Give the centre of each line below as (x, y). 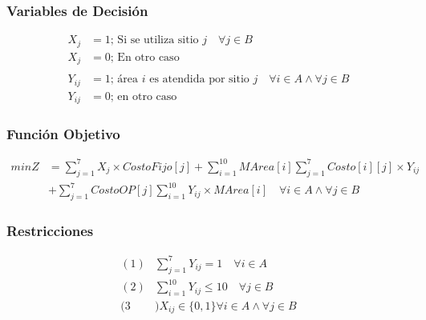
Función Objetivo (63, 134)
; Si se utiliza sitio (154, 40)
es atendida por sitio (199, 80)
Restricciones (50, 230)
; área (124, 80)
